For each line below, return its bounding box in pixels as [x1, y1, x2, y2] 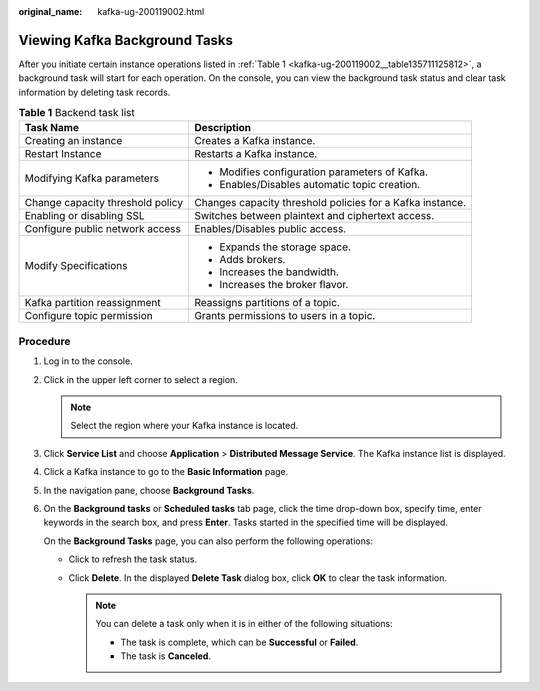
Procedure [18, 334, 71, 348]
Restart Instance [24, 147, 102, 161]
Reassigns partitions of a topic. [194, 296, 340, 310]
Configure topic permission [24, 309, 154, 323]
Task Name [24, 121, 80, 135]
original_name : [18, 6, 83, 17]
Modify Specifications [24, 259, 128, 273]
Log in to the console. [43, 355, 134, 367]
